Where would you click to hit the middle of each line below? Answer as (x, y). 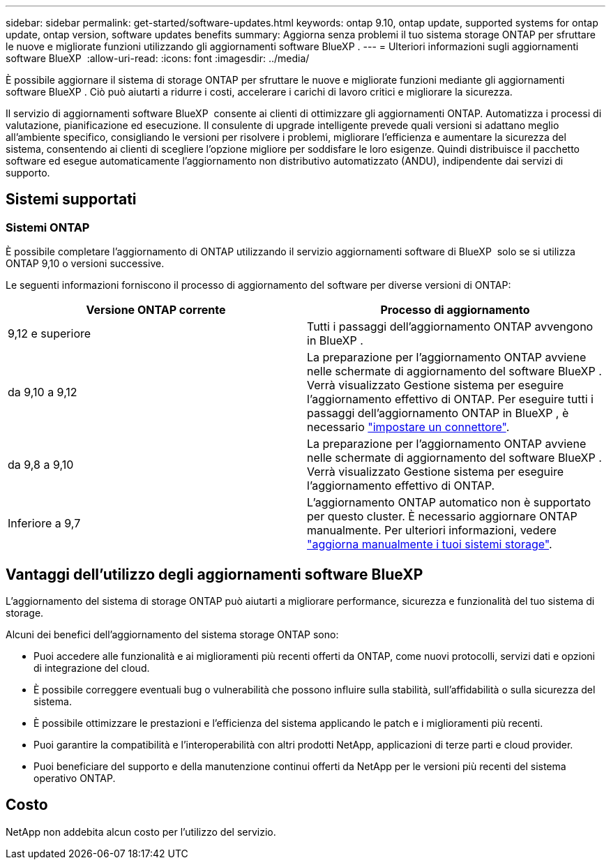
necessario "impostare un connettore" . (408, 427)
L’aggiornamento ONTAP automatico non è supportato (449, 503)
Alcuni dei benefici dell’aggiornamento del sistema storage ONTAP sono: (172, 635)
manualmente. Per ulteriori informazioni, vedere (432, 531)
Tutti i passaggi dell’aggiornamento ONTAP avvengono (450, 327)
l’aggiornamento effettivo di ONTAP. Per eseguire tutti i (450, 399)
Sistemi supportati (71, 200)
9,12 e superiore (50, 334)
